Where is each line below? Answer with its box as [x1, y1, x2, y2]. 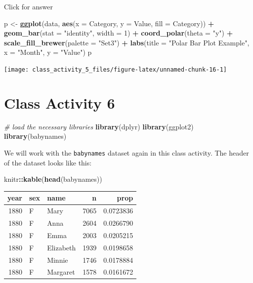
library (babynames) [4, 131, 67, 141]
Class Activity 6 [4, 92, 115, 113]
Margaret [47, 267, 75, 277]
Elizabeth [47, 242, 76, 252]
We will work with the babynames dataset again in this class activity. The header [4, 147, 249, 158]
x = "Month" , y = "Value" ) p [4, 47, 92, 57]
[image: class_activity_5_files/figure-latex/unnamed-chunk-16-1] [4, 66, 227, 73]
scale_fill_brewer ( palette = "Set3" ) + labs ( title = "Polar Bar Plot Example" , [4, 37, 250, 47]
